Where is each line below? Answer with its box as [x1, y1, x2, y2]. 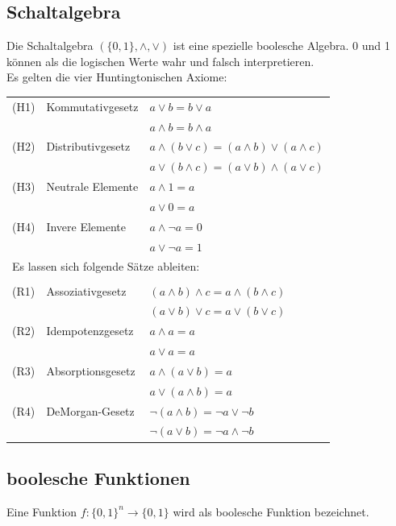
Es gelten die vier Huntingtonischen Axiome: [6, 68, 227, 85]
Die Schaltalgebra [6, 37, 94, 54]
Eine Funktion [6, 503, 77, 520]
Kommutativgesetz [46, 97, 139, 114]
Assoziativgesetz [46, 282, 127, 299]
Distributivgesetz [46, 138, 131, 155]
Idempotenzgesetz [46, 322, 134, 339]
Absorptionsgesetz [46, 362, 135, 379]
